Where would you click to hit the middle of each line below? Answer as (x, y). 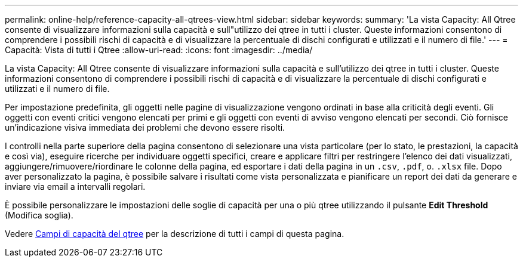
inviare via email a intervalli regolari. (75, 187)
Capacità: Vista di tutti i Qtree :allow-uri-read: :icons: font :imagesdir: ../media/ (159, 50)
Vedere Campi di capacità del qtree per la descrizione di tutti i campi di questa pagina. (175, 234)
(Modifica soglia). (39, 215)
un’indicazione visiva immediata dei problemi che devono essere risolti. (145, 127)
